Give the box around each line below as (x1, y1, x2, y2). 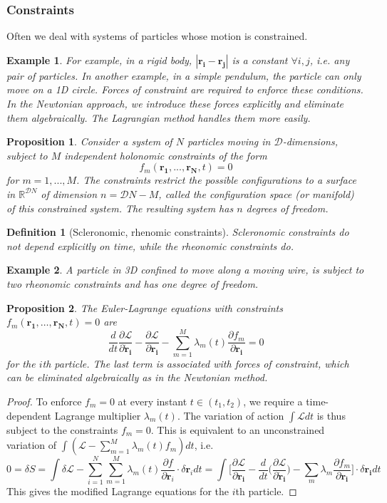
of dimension (41, 186, 98, 201)
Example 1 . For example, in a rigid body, (6, 52, 192, 67)
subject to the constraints (6, 422, 118, 437)
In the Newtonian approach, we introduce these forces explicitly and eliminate (6, 96, 344, 110)
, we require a (243, 394, 303, 409)
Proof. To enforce (6, 394, 82, 409)
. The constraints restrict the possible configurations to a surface (76, 172, 356, 187)
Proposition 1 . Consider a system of (6, 134, 172, 149)
